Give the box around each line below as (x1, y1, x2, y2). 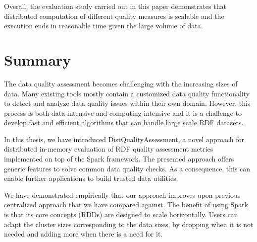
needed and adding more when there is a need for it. (4, 229, 163, 239)
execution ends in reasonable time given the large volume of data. (4, 20, 203, 31)
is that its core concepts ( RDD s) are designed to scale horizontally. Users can (4, 209, 238, 220)
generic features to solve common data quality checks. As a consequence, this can (4, 163, 251, 173)
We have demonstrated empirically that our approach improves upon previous (4, 189, 241, 200)
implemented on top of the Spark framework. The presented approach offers (4, 154, 234, 164)
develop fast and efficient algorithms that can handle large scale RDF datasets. (4, 117, 244, 128)
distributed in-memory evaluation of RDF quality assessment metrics (4, 144, 213, 154)
